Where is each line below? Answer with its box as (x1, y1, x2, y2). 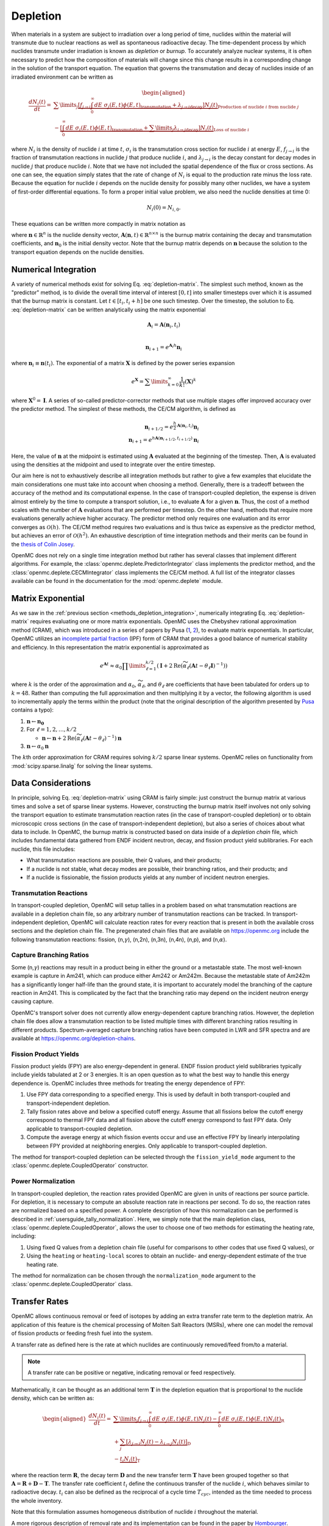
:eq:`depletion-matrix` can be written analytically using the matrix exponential (11, 306, 206, 313)
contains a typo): (11, 706, 54, 714)
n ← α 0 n (26, 743, 49, 751)
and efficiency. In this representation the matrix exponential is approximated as (11, 643, 210, 651)
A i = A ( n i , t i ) (147, 321, 181, 330)
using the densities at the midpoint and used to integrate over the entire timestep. (11, 461, 216, 468)
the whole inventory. (11, 1497, 63, 1504)
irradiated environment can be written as (11, 73, 114, 81)
